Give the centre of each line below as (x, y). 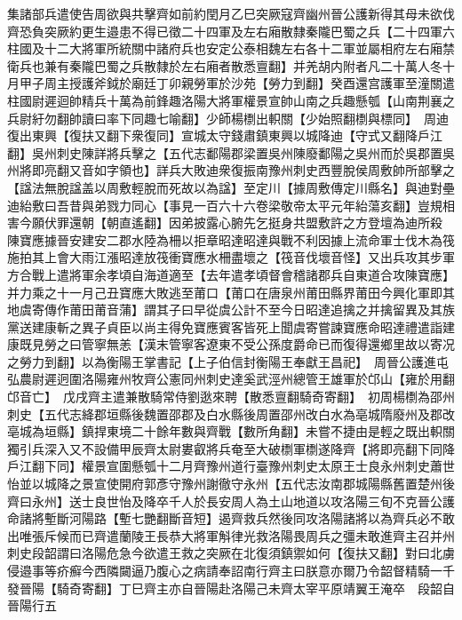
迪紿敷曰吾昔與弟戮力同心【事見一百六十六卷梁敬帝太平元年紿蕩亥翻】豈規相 (231, 205)
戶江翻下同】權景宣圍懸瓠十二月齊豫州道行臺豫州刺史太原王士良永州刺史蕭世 (231, 466)
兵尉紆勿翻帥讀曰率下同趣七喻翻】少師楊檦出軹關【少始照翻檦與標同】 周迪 (228, 118)
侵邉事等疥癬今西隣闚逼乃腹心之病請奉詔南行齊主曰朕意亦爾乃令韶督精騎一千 (231, 570)
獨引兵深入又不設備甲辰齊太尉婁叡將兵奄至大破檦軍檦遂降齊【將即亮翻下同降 (231, 448)
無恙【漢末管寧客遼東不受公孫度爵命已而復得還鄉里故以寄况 (280, 344)
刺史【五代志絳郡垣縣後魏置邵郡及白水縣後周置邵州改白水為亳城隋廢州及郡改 (231, 413)
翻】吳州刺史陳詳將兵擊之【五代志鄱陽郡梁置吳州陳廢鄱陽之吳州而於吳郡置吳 (231, 152)
